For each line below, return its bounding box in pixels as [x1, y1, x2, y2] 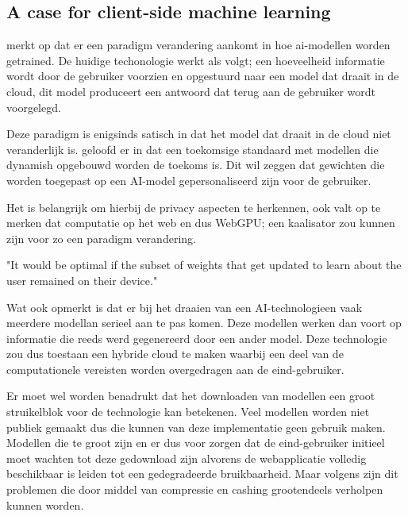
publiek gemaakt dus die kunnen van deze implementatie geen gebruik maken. [6, 418, 386, 435]
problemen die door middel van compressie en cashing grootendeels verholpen [6, 481, 383, 498]
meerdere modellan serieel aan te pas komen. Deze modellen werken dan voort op [6, 314, 402, 331]
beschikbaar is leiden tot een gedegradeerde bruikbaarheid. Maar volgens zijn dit [6, 465, 398, 482]
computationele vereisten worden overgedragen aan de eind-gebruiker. [6, 360, 344, 377]
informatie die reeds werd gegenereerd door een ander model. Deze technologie [6, 329, 387, 346]
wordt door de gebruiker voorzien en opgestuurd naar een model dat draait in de [6, 67, 399, 84]
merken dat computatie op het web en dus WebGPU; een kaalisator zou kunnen [6, 214, 395, 231]
